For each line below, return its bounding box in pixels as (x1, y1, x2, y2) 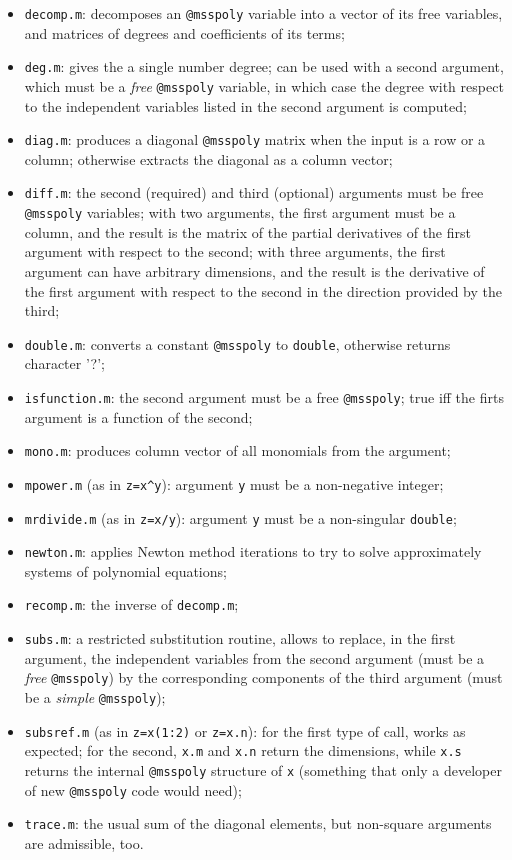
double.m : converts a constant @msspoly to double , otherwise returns (24, 333, 451, 354)
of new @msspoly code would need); (24, 779, 242, 800)
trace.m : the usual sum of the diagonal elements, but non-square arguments (24, 813, 492, 834)
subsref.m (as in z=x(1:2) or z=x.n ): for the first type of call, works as (24, 720, 466, 741)
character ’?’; (24, 353, 105, 374)
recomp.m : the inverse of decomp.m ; (24, 594, 239, 615)
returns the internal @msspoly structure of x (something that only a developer (24, 759, 502, 780)
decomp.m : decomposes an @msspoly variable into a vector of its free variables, (24, 3, 503, 23)
